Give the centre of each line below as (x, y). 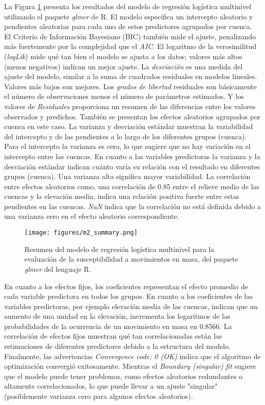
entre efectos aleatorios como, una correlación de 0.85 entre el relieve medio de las (132, 186)
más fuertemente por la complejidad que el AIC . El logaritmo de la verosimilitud (130, 46)
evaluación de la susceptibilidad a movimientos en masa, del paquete (131, 259)
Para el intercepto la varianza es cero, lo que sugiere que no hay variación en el (127, 146)
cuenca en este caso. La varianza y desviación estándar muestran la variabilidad (128, 126)
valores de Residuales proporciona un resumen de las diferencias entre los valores (130, 106)
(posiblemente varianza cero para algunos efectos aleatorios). (99, 396)
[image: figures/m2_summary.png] (81, 233)
